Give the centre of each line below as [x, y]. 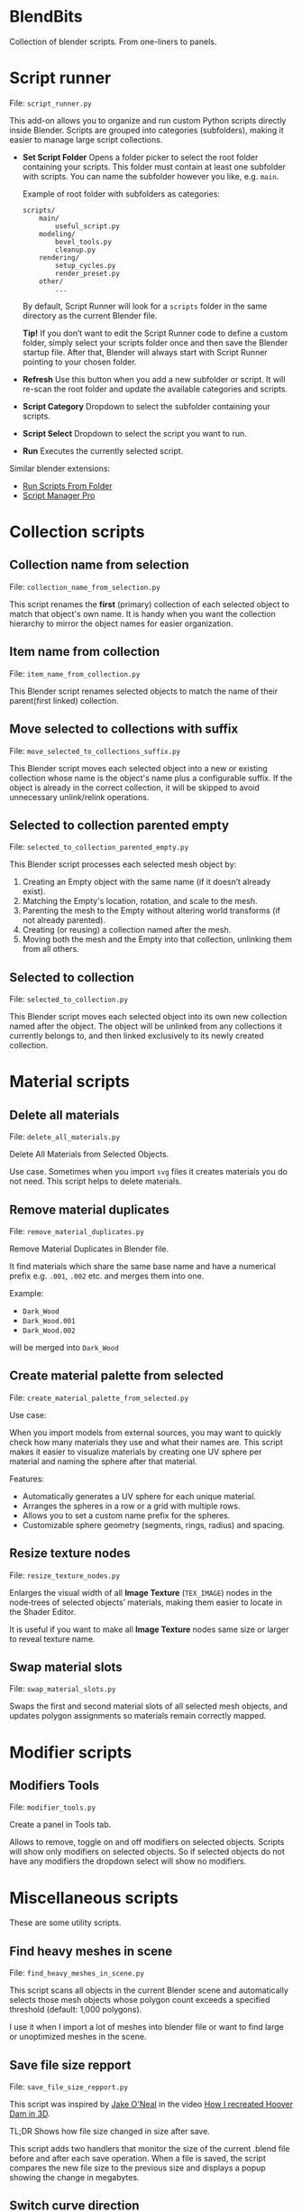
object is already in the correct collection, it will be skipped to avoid [134, 788]
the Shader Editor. [43, 1611]
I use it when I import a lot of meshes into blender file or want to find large [146, 2027]
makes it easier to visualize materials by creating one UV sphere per [136, 1452]
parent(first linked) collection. [64, 700]
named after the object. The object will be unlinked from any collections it [146, 1027]
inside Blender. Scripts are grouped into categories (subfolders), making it [146, 130]
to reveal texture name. [52, 1638]
